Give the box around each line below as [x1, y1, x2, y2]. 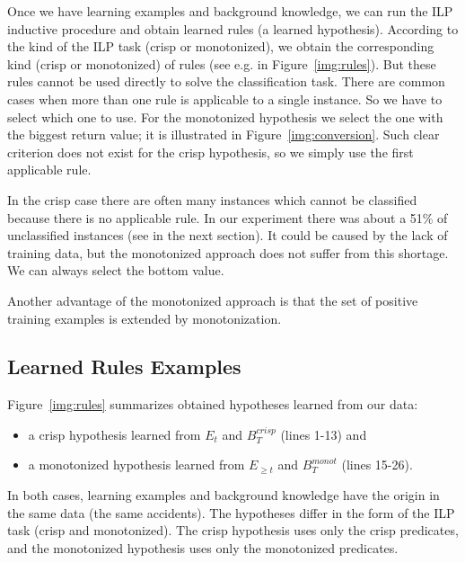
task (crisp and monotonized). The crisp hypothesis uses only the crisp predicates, [7, 521, 459, 540]
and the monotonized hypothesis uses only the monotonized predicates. [7, 538, 399, 557]
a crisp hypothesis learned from [28, 424, 201, 443]
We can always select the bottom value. [7, 261, 224, 280]
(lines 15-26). [341, 455, 413, 474]
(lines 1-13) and [280, 424, 367, 443]
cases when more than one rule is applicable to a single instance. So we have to [7, 89, 443, 108]
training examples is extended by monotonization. [7, 308, 282, 327]
